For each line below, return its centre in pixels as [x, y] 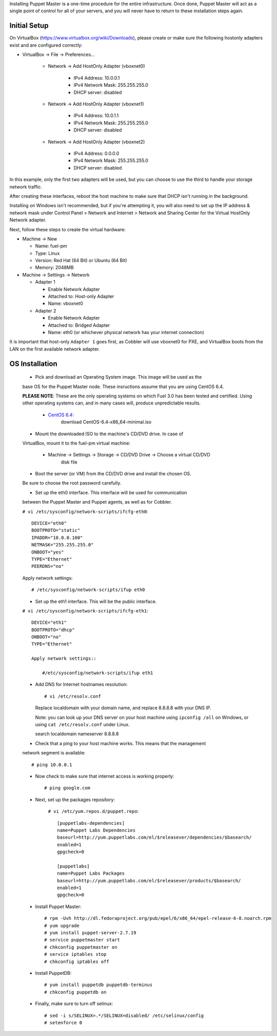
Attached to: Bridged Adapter [79, 325]
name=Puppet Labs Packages [91, 873]
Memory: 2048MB [54, 268]
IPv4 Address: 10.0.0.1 [97, 78]
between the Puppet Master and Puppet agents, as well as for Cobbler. [97, 502]
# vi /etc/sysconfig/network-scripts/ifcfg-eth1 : [85, 610]
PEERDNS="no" [48, 566]
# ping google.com [67, 788]
